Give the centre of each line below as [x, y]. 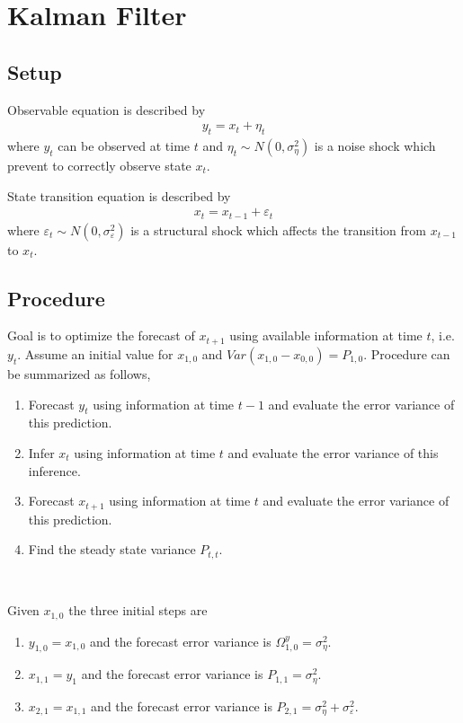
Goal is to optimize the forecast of [101, 335]
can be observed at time [124, 145]
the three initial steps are [138, 610]
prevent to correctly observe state [99, 165]
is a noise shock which [375, 145]
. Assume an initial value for [95, 353]
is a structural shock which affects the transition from [278, 229]
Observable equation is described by [107, 109]
